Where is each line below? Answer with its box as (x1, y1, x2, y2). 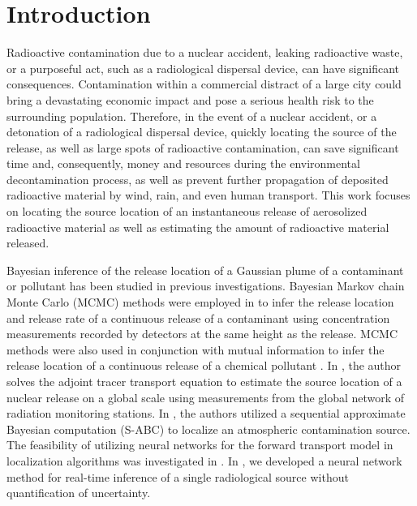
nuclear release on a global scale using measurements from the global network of (6, 388, 405, 405)
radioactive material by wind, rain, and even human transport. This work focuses (6, 187, 411, 204)
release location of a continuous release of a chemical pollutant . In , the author (6, 357, 402, 374)
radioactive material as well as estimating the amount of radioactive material (6, 218, 389, 235)
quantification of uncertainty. (6, 484, 151, 501)
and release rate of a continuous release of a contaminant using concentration (6, 309, 390, 326)
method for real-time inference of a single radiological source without (6, 468, 349, 485)
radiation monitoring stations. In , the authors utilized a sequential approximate (6, 405, 406, 422)
